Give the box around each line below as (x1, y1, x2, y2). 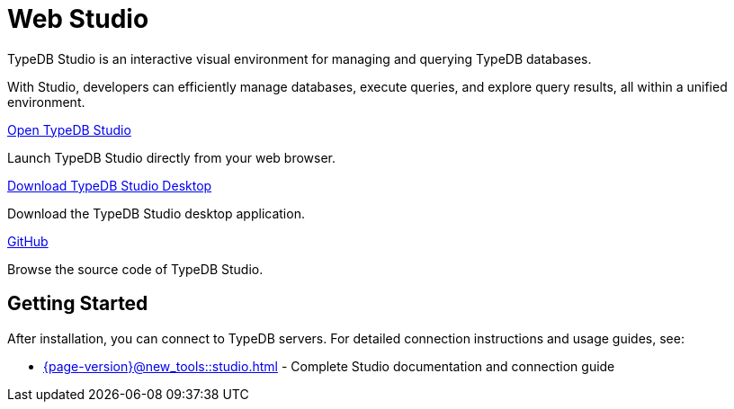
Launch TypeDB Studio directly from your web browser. (7, 149, 336, 165)
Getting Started (7, 292, 148, 316)
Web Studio (7, 4, 149, 34)
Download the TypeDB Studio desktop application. (7, 205, 305, 221)
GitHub (7, 233, 49, 249)
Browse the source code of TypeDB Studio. (7, 261, 264, 277)
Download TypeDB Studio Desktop (7, 177, 212, 193)
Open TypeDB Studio (7, 121, 131, 138)
